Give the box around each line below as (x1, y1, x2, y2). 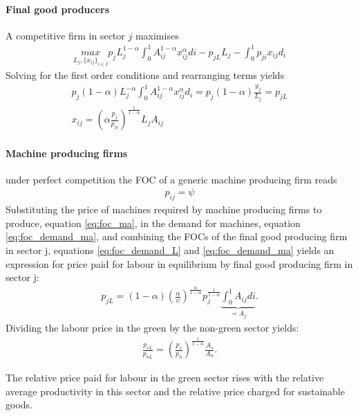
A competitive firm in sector (6, 28, 125, 42)
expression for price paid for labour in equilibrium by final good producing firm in (6, 256, 353, 271)
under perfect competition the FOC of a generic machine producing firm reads (6, 172, 337, 186)
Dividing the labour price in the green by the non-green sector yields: (6, 320, 299, 335)
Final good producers (6, 1, 110, 16)
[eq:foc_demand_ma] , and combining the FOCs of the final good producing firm (6, 229, 348, 244)
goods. (6, 397, 32, 412)
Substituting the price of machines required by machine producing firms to (6, 202, 322, 217)
